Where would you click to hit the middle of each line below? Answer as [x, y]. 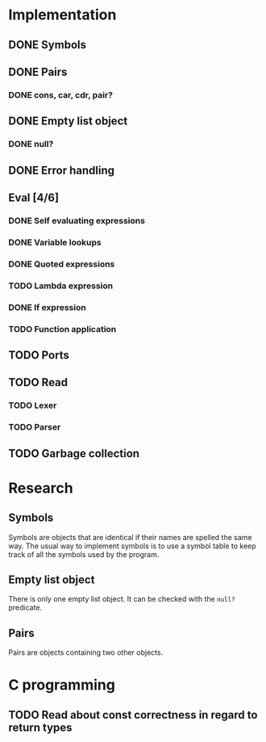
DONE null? [31, 145]
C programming [62, 685]
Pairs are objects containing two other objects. [86, 652]
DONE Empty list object [68, 122]
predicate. [25, 608]
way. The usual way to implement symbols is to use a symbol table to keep [132, 546]
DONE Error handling [62, 170]
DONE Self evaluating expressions [77, 220]
